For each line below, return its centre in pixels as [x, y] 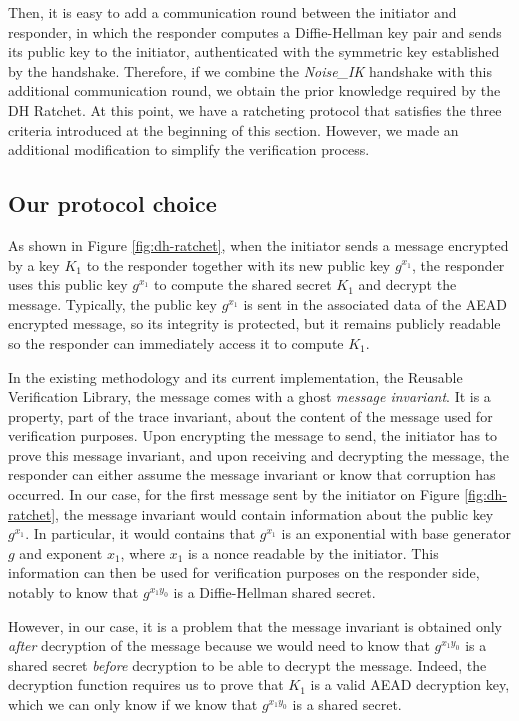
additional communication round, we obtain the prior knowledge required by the [254, 90]
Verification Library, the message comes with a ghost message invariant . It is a [249, 396]
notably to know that [73, 592]
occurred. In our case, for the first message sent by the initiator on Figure [234, 494]
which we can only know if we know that [133, 704]
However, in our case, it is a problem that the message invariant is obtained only [255, 625]
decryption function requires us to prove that [146, 684]
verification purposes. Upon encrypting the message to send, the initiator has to [253, 435]
